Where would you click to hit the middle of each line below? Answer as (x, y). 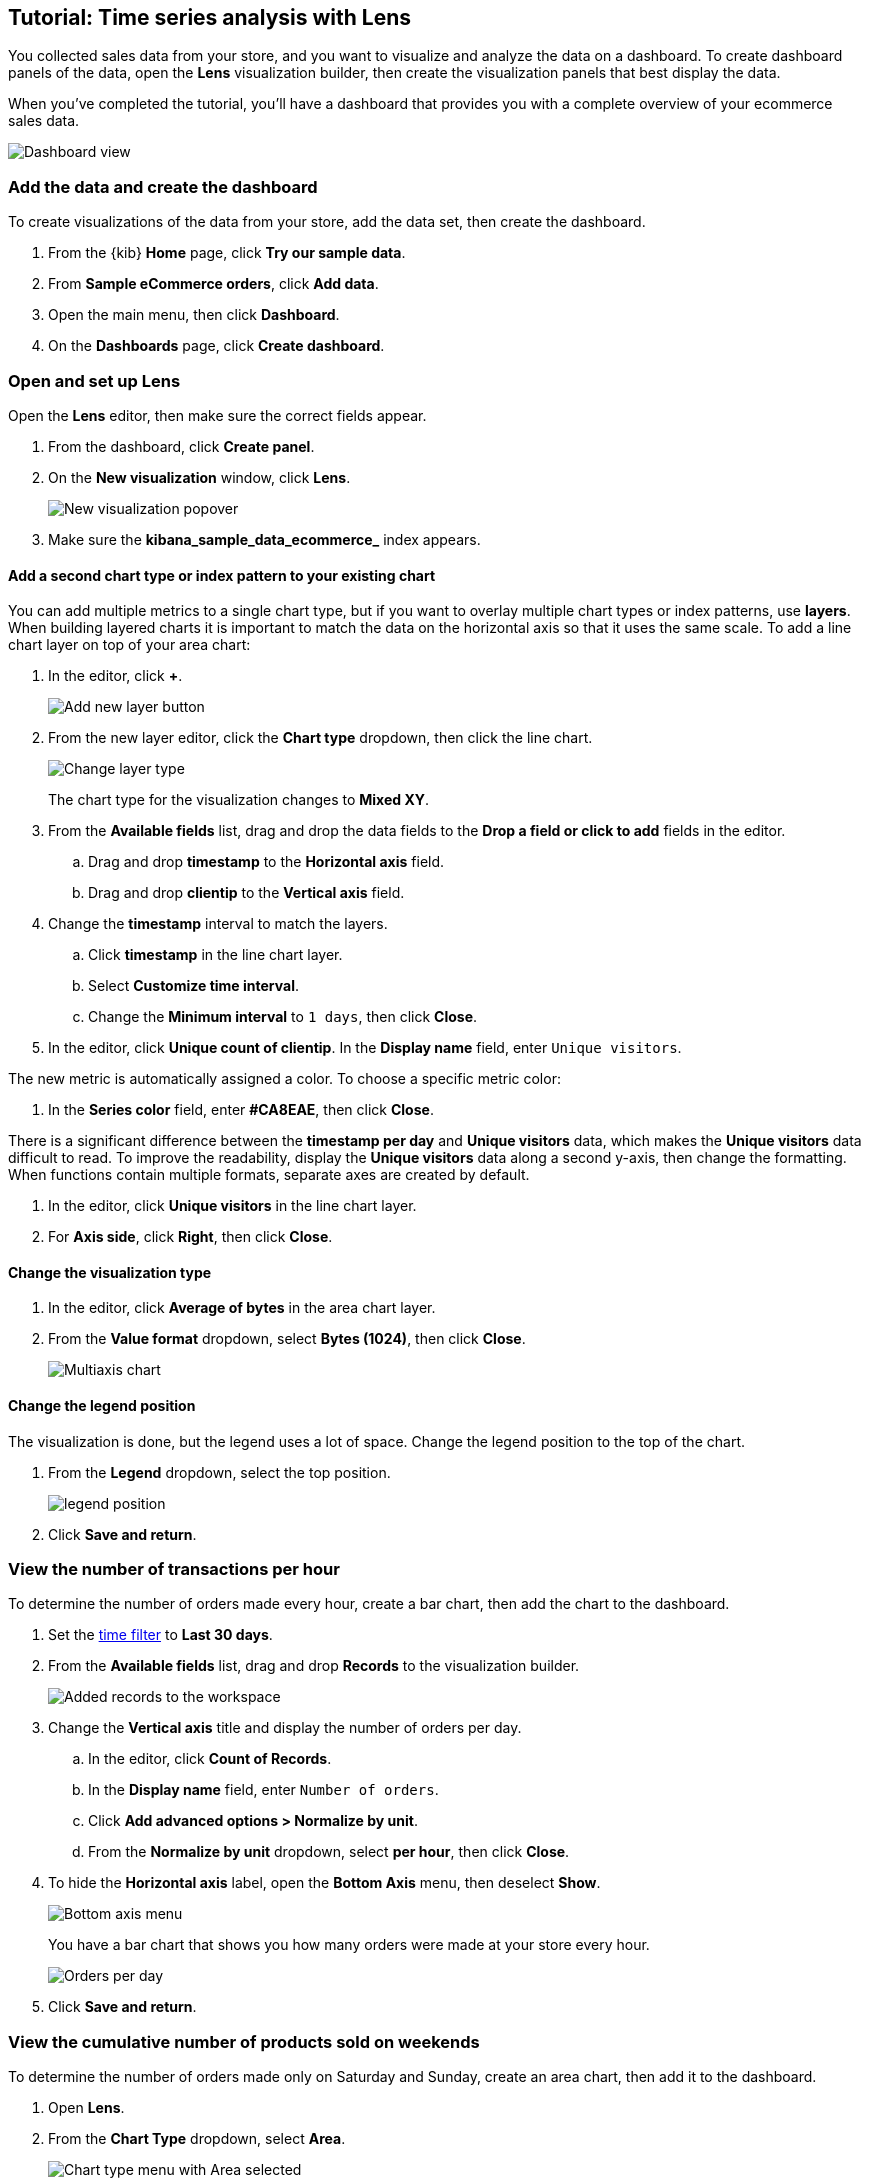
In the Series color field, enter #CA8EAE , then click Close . (241, 1110)
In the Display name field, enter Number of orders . (263, 1790)
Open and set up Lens (94, 380)
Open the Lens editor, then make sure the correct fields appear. (217, 415)
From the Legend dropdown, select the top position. (219, 1472)
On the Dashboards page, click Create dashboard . (216, 346)
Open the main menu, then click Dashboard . (194, 315)
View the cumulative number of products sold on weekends (244, 2041)
